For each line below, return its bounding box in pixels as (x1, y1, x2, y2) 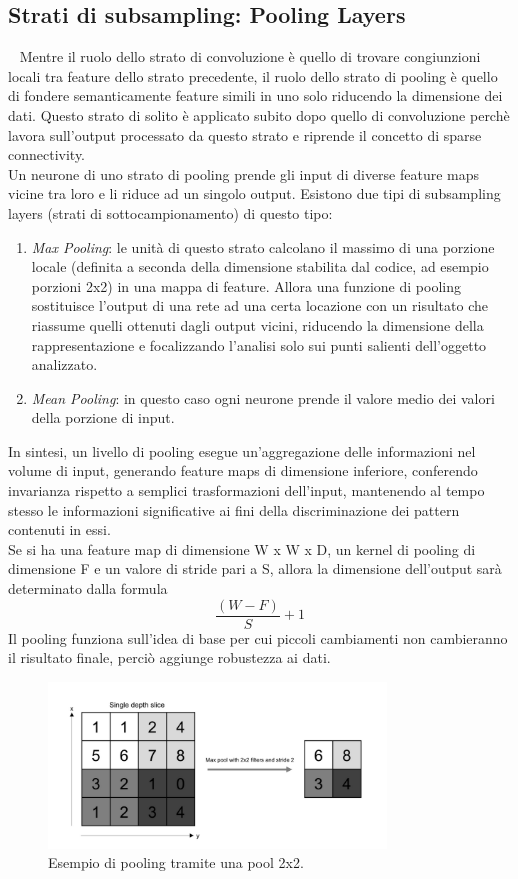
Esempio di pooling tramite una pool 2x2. (48, 852, 304, 873)
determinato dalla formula (8, 578, 168, 599)
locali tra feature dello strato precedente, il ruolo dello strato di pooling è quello (8, 65, 498, 86)
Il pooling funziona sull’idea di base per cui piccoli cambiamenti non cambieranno (8, 627, 508, 648)
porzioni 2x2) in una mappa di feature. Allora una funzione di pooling (31, 275, 461, 296)
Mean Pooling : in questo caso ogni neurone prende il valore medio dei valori (31, 387, 495, 408)
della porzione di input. (31, 407, 175, 428)
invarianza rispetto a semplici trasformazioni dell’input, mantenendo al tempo (8, 480, 485, 501)
